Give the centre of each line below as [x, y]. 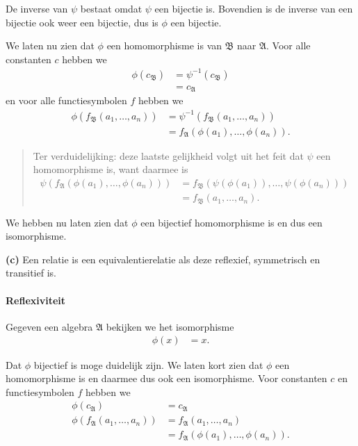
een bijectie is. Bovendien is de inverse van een [254, 8]
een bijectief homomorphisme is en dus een [231, 222]
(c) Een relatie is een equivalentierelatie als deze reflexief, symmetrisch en [163, 259]
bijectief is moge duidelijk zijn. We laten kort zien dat [148, 364]
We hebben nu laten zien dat [67, 222]
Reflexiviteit [36, 300]
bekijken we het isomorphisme [170, 326]
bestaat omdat [111, 8]
